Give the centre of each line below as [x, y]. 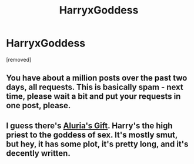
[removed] [19, 59]
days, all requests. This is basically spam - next [95, 87]
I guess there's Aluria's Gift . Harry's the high [89, 125]
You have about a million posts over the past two [97, 78]
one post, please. [39, 106]
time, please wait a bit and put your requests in [93, 97]
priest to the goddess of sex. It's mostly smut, [92, 135]
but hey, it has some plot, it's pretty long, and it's [97, 144]
